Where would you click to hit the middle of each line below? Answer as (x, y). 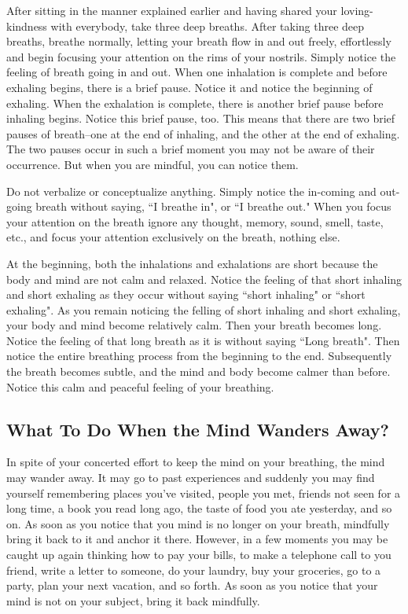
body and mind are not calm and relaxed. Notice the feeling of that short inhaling (204, 279)
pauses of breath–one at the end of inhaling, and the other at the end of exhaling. (203, 133)
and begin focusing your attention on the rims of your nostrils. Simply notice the (201, 56)
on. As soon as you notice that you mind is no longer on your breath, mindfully (198, 523)
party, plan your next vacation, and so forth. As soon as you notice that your (192, 585)
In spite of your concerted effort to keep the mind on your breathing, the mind (196, 462)
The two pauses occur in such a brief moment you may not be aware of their (191, 149)
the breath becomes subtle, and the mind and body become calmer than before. (198, 371)
